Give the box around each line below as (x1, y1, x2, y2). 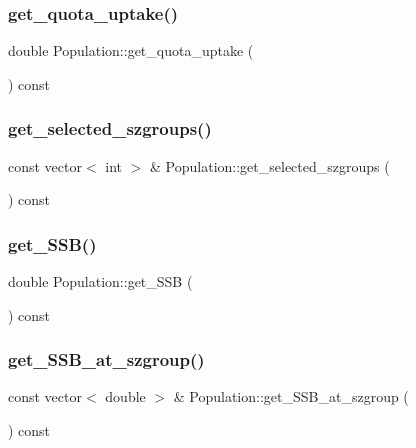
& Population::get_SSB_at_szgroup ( (173, 386, 409, 407)
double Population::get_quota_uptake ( (8, 40, 254, 61)
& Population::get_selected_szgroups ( (150, 155, 390, 176)
